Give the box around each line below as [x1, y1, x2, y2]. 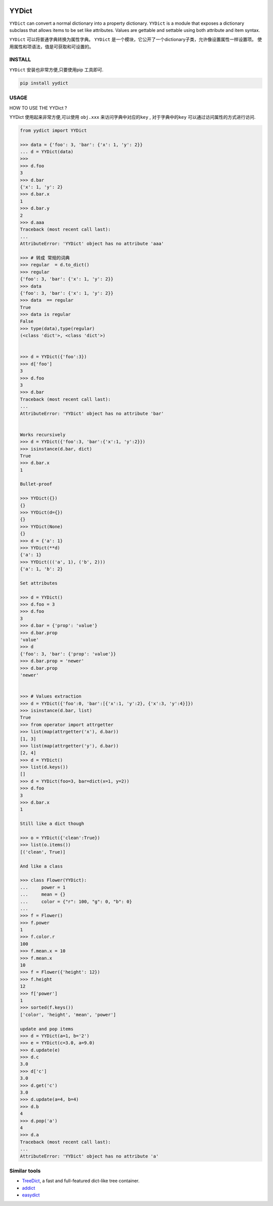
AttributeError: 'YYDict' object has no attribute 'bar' [20, 410, 164, 416]
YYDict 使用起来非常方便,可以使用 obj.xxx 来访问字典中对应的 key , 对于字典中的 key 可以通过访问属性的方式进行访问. [9, 114, 256, 120]
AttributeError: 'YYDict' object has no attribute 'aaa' [20, 241, 164, 247]
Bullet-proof [20, 481, 53, 487]
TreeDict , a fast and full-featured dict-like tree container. [22, 1178, 140, 1184]
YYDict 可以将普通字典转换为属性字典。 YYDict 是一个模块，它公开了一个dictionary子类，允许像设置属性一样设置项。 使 [9, 36, 262, 42]
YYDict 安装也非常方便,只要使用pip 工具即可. [9, 66, 104, 73]
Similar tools [9, 1167, 41, 1174]
